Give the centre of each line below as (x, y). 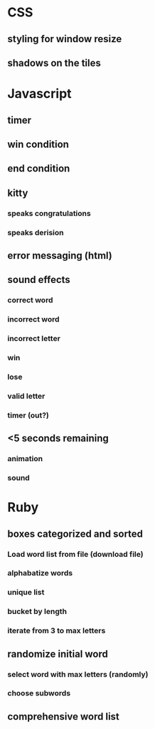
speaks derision (36, 232)
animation (25, 459)
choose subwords (39, 693)
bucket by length (37, 612)
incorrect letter (34, 339)
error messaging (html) (60, 256)
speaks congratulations (49, 213)
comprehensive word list (63, 716)
